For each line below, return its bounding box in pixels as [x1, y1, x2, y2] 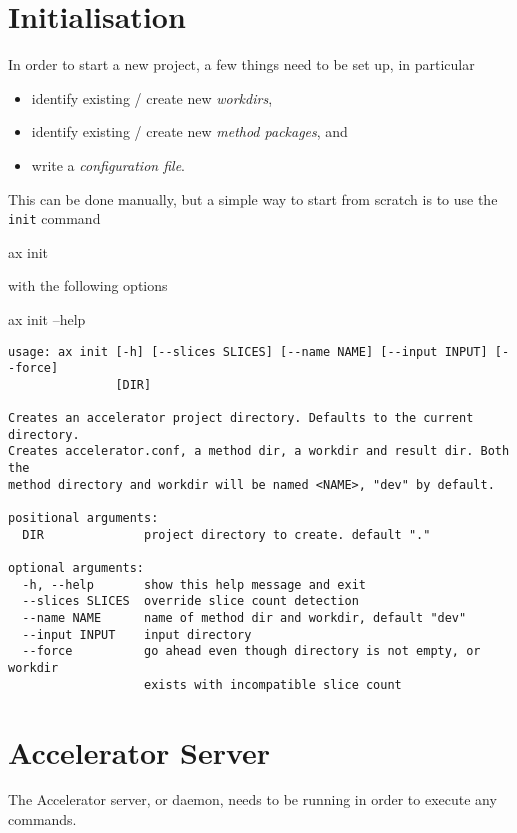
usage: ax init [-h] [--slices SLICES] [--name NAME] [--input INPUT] [8, 344, 488, 359]
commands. [8, 809, 77, 830]
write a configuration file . [31, 154, 185, 175]
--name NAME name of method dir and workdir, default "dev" [22, 611, 467, 626]
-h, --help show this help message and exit [22, 577, 366, 592]
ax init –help [8, 308, 86, 329]
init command [8, 208, 101, 229]
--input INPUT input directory [22, 627, 252, 642]
